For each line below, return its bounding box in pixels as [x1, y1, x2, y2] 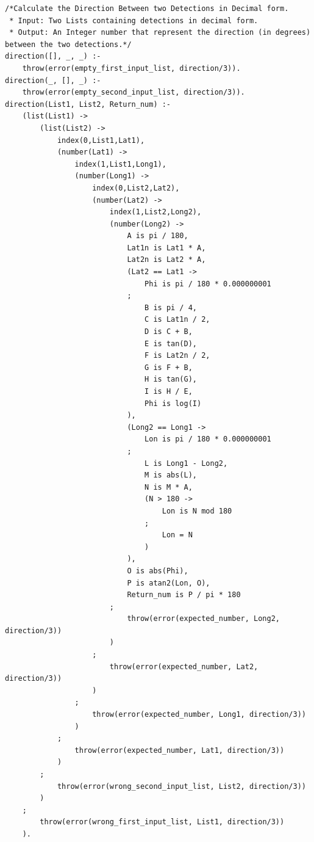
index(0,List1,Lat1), [57, 136, 145, 145]
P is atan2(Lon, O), [127, 578, 210, 587]
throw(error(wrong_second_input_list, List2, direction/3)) [57, 782, 306, 791]
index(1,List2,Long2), [109, 208, 202, 217]
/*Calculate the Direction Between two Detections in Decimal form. [5, 4, 289, 13]
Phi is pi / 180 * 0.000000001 [145, 279, 271, 288]
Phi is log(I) [145, 399, 202, 408]
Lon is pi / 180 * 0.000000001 [145, 435, 271, 444]
